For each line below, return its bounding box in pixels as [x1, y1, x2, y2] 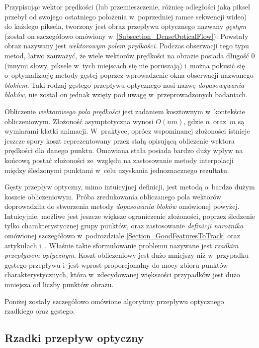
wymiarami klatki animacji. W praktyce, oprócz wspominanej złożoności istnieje [4, 126, 250, 136]
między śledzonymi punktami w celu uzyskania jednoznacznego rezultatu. [4, 165, 229, 175]
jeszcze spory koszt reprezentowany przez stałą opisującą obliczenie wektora [4, 135, 235, 146]
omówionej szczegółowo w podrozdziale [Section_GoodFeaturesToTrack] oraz [4, 230, 240, 241]
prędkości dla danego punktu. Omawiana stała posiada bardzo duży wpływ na [4, 145, 243, 156]
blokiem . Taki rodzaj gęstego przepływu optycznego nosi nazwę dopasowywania [4, 79, 245, 90]
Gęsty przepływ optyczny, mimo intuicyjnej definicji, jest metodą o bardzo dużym [4, 181, 255, 192]
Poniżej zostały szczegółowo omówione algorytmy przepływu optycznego [4, 296, 224, 306]
